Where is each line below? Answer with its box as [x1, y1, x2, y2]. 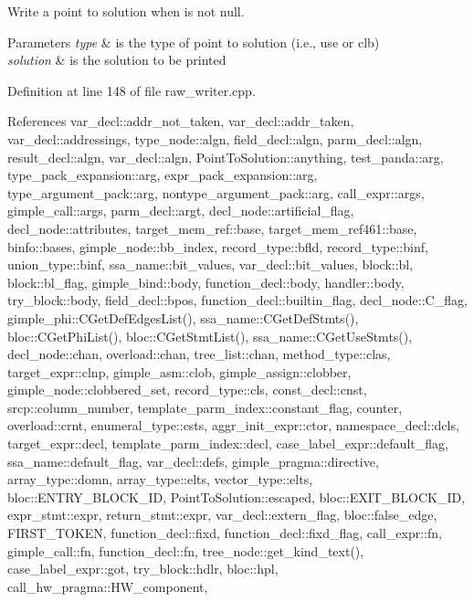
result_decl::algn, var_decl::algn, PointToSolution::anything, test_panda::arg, [7, 147, 444, 166]
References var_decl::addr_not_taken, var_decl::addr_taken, [7, 111, 354, 131]
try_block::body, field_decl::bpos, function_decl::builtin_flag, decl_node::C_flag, [7, 290, 468, 310]
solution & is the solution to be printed [7, 50, 226, 69]
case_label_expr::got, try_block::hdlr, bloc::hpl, [7, 559, 279, 578]
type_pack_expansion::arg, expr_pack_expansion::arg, [7, 165, 318, 185]
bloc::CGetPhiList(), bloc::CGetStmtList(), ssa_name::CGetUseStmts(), [7, 326, 413, 345]
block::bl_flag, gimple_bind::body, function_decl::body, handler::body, [7, 272, 405, 291]
